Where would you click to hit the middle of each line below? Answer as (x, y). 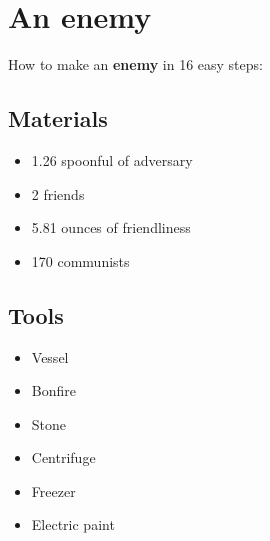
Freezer (53, 490)
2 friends (58, 193)
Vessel (50, 356)
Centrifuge (63, 457)
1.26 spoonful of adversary (112, 159)
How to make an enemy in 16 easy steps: (135, 64)
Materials (58, 118)
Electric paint (73, 524)
